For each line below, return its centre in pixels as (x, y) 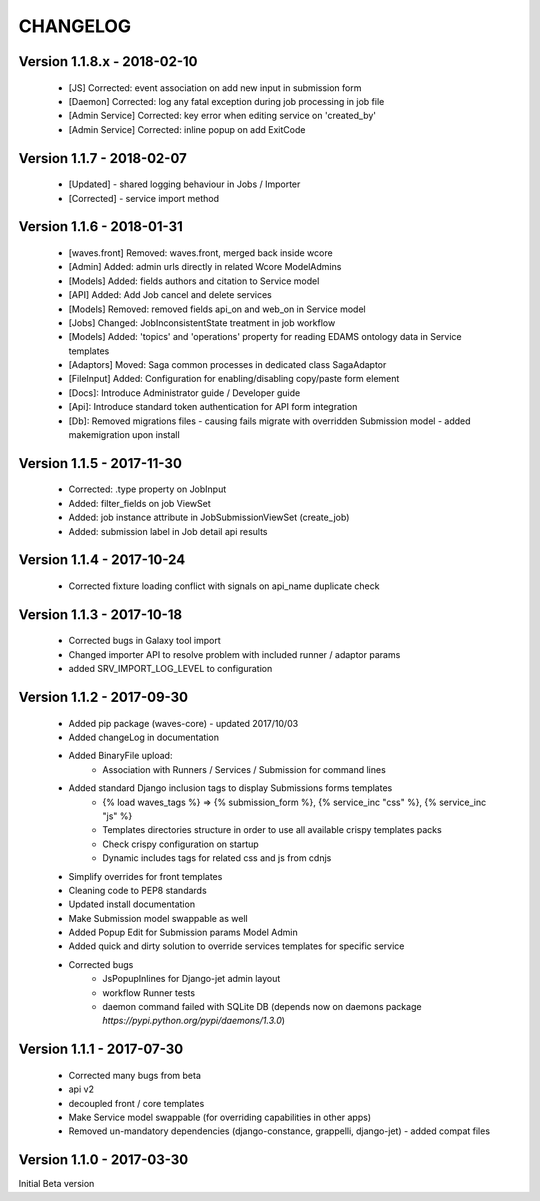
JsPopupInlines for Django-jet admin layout (191, 979)
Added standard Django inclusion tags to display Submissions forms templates (230, 788)
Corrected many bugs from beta (135, 1075)
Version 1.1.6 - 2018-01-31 (101, 226)
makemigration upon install (124, 435)
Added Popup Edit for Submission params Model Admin (183, 932)
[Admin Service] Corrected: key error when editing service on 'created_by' (222, 116)
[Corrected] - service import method (144, 198)
